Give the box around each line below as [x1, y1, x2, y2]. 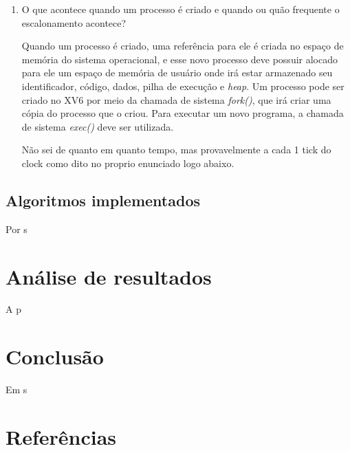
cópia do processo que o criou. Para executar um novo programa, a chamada [21, 106, 344, 120]
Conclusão [6, 342, 104, 371]
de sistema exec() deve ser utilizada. [21, 119, 174, 133]
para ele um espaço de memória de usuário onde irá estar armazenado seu [21, 65, 333, 80]
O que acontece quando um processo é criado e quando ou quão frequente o [21, 2, 340, 16]
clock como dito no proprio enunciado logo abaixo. [21, 155, 234, 170]
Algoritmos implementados [6, 189, 200, 210]
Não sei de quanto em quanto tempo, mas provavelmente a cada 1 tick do [21, 142, 331, 157]
